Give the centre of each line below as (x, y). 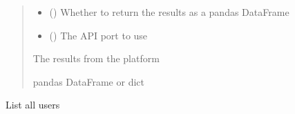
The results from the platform (96, 58)
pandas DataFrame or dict (88, 81)
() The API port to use (98, 35)
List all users (33, 105)
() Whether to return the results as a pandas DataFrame (169, 12)
